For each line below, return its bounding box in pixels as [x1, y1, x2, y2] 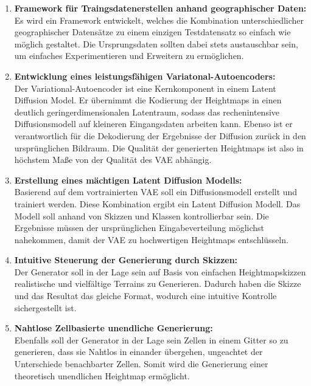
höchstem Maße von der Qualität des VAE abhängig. [14, 153, 212, 166]
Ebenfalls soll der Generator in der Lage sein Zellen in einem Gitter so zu [14, 333, 288, 346]
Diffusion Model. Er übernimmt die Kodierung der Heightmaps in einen [14, 94, 282, 106]
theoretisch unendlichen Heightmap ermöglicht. [14, 369, 190, 382]
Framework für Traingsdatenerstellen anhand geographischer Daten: [14, 2, 307, 14]
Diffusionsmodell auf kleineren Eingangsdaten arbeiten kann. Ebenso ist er [14, 117, 293, 130]
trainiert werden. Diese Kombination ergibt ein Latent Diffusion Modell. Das [14, 197, 301, 210]
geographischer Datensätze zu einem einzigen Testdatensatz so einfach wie [14, 26, 291, 38]
